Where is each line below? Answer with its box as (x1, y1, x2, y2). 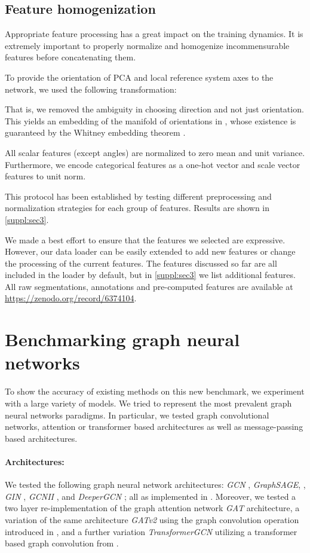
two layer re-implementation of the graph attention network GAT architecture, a (5, 502, 300, 514)
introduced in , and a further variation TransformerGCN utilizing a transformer (5, 525, 297, 537)
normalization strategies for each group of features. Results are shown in (5, 201, 270, 214)
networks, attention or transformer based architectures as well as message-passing (5, 420, 303, 433)
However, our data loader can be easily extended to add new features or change (5, 245, 296, 258)
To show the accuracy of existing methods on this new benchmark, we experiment (5, 385, 305, 398)
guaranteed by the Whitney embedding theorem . (5, 126, 186, 139)
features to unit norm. (5, 170, 86, 182)
